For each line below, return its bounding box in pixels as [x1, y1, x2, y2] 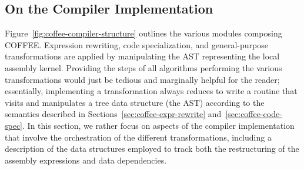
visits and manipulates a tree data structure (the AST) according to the [5, 96, 265, 108]
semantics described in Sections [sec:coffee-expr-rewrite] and [5, 108, 222, 120]
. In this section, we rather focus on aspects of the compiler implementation [22, 119, 295, 131]
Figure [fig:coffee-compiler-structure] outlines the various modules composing [5, 27, 282, 39]
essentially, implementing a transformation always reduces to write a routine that [5, 85, 298, 97]
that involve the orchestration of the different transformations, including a [5, 131, 272, 143]
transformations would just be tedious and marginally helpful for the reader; [5, 73, 280, 85]
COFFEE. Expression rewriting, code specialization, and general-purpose [5, 38, 268, 51]
